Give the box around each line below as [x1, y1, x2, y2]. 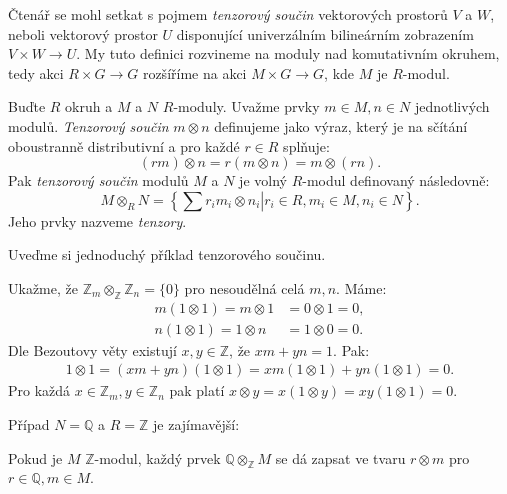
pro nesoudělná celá [184, 277, 305, 298]
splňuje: [283, 135, 330, 156]
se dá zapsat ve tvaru [275, 447, 406, 468]
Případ [8, 414, 50, 435]
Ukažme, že [8, 277, 78, 298]
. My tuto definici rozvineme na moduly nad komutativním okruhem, [76, 43, 500, 64]
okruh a [65, 96, 113, 117]
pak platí [169, 380, 225, 401]
